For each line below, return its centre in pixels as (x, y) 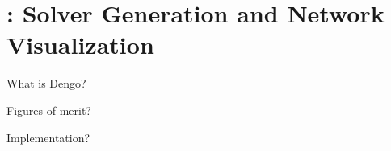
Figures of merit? (49, 110)
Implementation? (48, 137)
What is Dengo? (46, 83)
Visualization (80, 45)
